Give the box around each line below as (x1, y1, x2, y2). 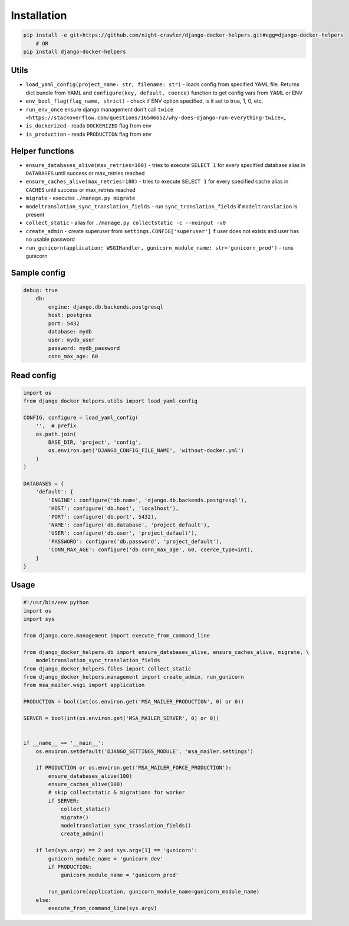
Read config (11, 370, 57, 380)
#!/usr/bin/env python (23, 599, 89, 606)
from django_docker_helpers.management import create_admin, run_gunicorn (23, 673, 245, 680)
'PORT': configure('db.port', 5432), (48, 513, 157, 520)
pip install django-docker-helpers (23, 48, 126, 55)
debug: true (23, 287, 58, 293)
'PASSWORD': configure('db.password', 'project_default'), (48, 538, 223, 545)
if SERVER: (48, 797, 80, 804)
